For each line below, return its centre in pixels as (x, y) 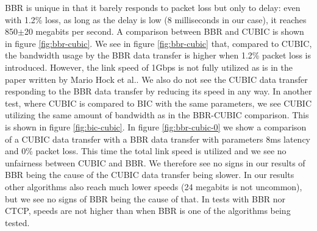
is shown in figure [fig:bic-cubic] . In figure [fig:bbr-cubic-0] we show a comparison (156, 126)
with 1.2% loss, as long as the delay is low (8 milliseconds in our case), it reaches (156, 19)
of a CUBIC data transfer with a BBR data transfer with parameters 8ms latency (158, 139)
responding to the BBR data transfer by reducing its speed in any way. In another (158, 91)
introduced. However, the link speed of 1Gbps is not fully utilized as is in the (149, 67)
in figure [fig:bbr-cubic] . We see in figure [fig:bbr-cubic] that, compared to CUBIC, (158, 43)
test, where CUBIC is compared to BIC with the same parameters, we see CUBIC (158, 103)
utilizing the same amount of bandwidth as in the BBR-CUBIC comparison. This (157, 115)
